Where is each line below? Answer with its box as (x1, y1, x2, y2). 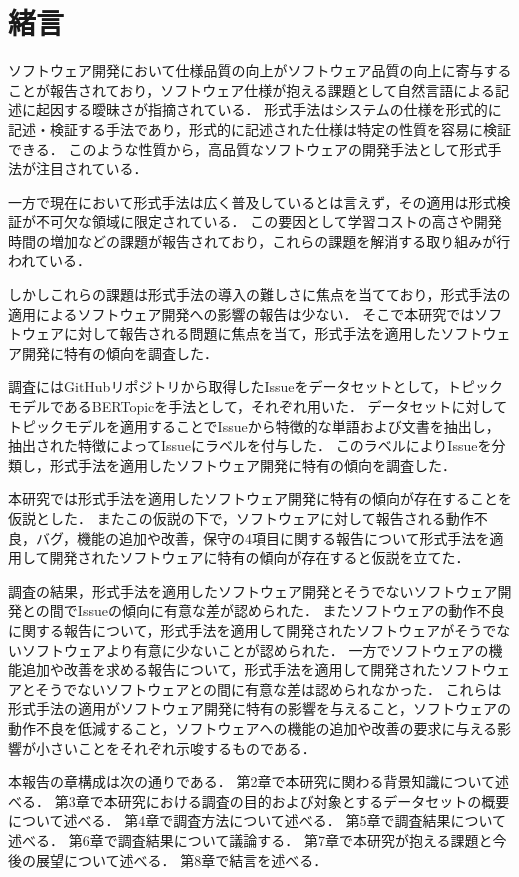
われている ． (8, 250, 91, 271)
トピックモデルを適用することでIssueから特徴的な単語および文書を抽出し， (8, 415, 500, 436)
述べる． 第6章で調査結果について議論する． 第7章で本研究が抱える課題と (8, 829, 493, 850)
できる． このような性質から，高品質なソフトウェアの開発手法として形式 (8, 138, 488, 159)
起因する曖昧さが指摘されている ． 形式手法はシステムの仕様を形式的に (35, 99, 502, 120)
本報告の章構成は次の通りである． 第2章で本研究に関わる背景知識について (8, 771, 496, 792)
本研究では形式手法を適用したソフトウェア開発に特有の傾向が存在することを (8, 488, 512, 509)
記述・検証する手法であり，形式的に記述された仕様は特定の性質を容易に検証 (8, 118, 511, 139)
